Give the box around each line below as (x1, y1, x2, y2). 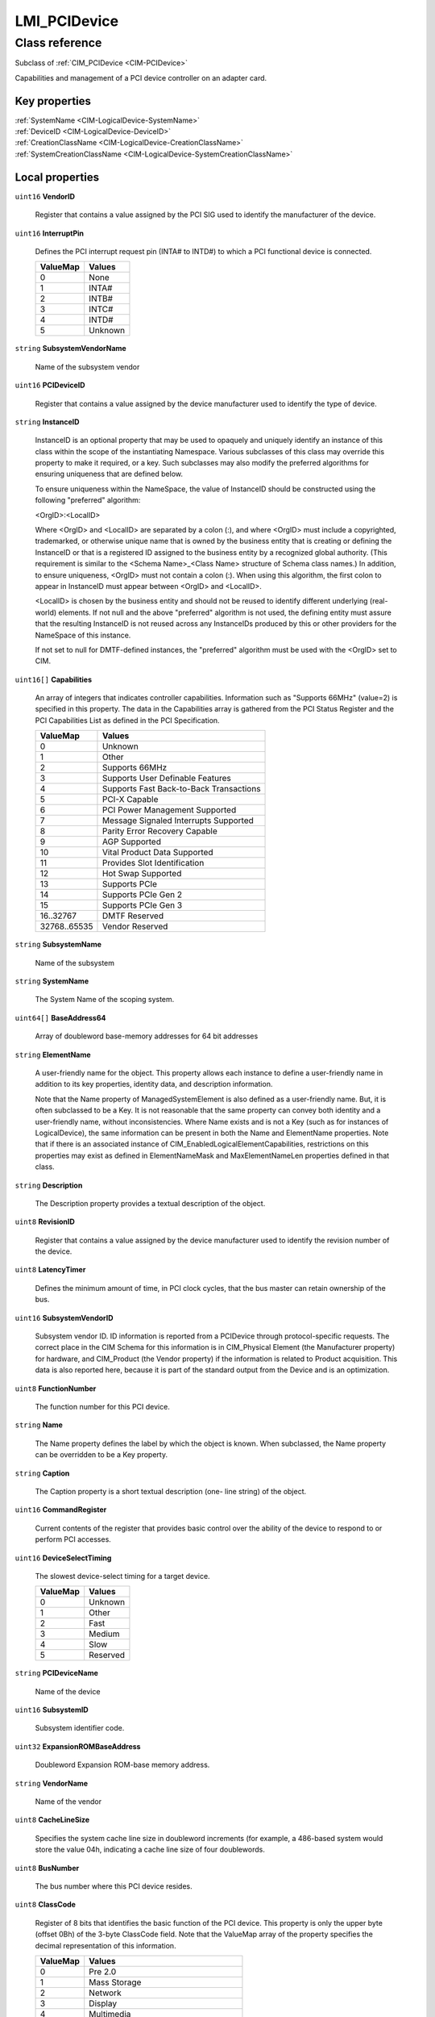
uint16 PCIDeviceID (14, 380, 85, 390)
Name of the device (35, 1686, 101, 1696)
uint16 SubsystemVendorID (14, 1313, 114, 1322)
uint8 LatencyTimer (14, 1265, 86, 1275)
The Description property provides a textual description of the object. (35, 1198, 266, 1208)
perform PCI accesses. (35, 1535, 112, 1544)
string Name (14, 1420, 64, 1430)
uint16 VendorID (14, 191, 76, 201)
